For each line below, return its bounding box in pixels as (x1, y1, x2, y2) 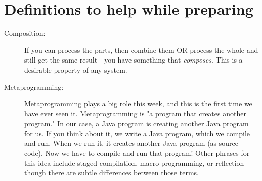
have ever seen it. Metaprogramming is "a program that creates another (24, 108, 246, 118)
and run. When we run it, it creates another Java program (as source (24, 138, 239, 148)
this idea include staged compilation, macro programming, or (24, 157, 213, 168)
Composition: (4, 28, 46, 38)
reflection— (215, 157, 251, 168)
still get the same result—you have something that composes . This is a (24, 54, 243, 65)
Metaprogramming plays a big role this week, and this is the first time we (24, 98, 252, 109)
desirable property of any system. (24, 64, 127, 75)
